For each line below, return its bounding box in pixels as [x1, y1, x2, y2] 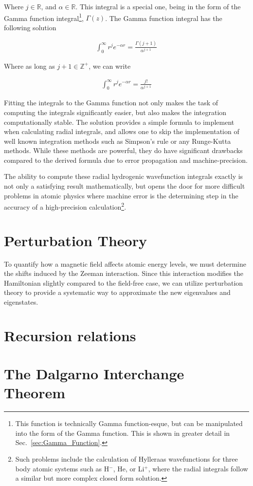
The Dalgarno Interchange [4, 364, 184, 384]
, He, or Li [113, 463, 145, 473]
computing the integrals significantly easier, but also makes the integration [4, 107, 227, 117]
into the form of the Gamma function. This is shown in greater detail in [15, 428, 230, 438]
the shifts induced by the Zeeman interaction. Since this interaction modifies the [4, 268, 243, 278]
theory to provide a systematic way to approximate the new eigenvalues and [4, 287, 231, 297]
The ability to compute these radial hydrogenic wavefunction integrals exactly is [4, 171, 243, 181]
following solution [4, 22, 56, 32]
